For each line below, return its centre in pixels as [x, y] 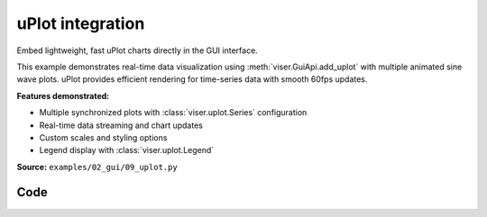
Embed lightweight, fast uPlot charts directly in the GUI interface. [138, 50]
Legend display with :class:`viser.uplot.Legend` [127, 150]
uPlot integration [81, 23]
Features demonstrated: [63, 95]
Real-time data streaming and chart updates [121, 125]
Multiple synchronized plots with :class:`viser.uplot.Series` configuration [173, 113]
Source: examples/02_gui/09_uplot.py [97, 167]
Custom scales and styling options [103, 137]
